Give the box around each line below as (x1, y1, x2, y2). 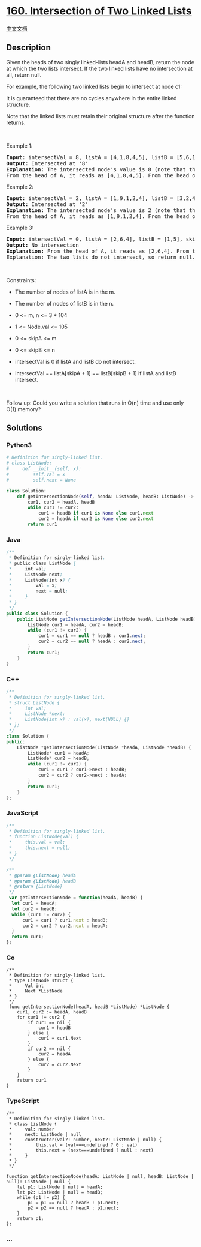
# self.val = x (6, 471, 66, 478)
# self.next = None (6, 477, 77, 483)
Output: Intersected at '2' (6, 201, 89, 208)
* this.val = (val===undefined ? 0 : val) (8, 1142, 138, 1148)
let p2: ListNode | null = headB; (17, 1189, 103, 1195)
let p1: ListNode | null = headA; (17, 1184, 103, 1190)
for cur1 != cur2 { (17, 1015, 66, 1021)
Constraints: (6, 276, 36, 283)
